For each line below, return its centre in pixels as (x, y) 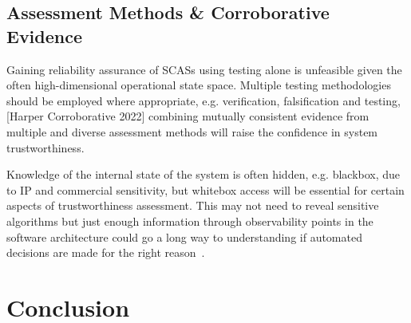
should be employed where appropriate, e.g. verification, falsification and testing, (204, 100)
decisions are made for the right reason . (106, 252)
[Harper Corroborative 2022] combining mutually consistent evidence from (188, 116)
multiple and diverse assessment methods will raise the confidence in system (192, 131)
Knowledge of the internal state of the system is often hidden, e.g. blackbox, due (204, 174)
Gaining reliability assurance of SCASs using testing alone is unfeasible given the (204, 69)
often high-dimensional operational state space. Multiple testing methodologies (199, 85)
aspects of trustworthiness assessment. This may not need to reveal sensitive (193, 205)
